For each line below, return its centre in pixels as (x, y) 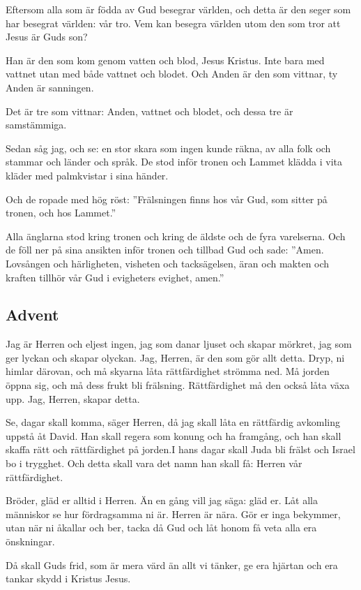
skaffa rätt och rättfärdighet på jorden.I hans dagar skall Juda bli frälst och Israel (180, 449)
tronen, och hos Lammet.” (61, 213)
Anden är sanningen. (50, 87)
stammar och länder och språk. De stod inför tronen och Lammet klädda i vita (174, 162)
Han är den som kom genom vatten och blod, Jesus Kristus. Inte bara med (165, 60)
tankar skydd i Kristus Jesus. (68, 578)
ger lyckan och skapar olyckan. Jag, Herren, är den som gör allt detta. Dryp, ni (175, 357)
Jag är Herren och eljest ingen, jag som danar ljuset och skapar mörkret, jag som (179, 344)
